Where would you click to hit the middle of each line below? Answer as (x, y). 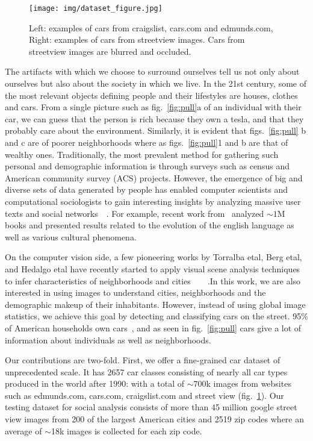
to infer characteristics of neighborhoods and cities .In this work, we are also (153, 280)
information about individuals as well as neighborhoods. (108, 339)
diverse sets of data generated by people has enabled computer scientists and (147, 189)
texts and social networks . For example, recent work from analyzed (135, 213)
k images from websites (249, 383)
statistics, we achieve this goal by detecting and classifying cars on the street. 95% (156, 316)
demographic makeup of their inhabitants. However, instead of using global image (155, 304)
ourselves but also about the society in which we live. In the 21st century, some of (156, 83)
